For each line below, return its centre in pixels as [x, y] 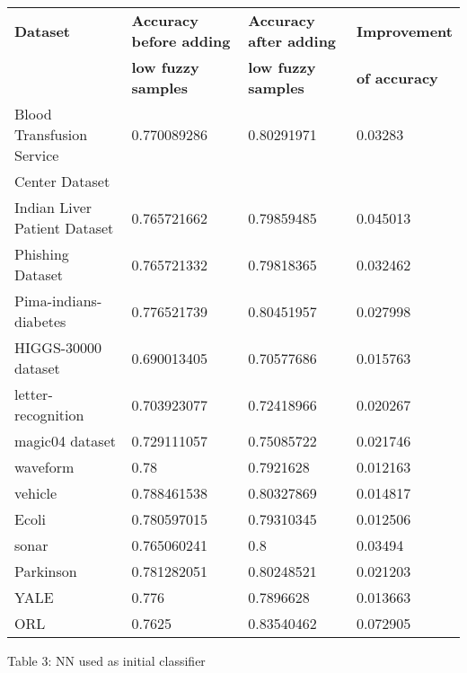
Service [37, 155]
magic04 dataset [65, 441]
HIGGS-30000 [58, 347]
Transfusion [51, 134]
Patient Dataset [64, 228]
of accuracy [397, 77]
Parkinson [46, 571]
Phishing [42, 254]
